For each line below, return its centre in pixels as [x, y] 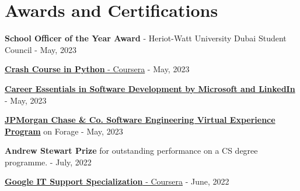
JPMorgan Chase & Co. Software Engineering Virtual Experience [140, 120]
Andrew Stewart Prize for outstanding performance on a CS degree [131, 151]
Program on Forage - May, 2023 [64, 131]
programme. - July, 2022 [48, 162]
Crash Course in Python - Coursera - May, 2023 [97, 69]
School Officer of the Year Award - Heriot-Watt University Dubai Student [146, 38]
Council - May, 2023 [41, 49]
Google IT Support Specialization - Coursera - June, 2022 [117, 181]
